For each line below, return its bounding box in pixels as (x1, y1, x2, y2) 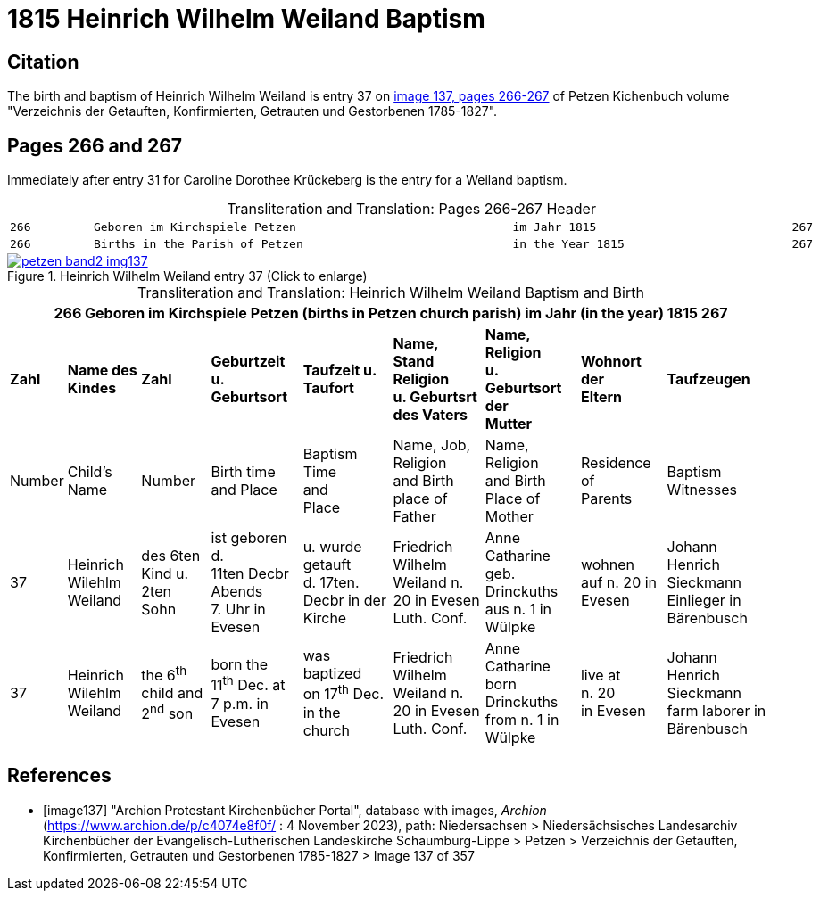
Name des (67, 361, 137, 380)
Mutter (485, 415, 533, 433)
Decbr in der (302, 591, 386, 610)
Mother (485, 507, 534, 526)
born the (211, 655, 269, 674)
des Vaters (393, 406, 468, 424)
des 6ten (141, 547, 201, 565)
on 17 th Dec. (302, 682, 385, 704)
